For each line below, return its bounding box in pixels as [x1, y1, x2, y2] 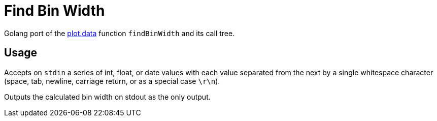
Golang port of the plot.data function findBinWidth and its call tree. [4, 28, 235, 38]
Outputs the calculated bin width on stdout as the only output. [4, 92, 211, 101]
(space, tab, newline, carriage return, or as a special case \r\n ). [4, 76, 220, 85]
